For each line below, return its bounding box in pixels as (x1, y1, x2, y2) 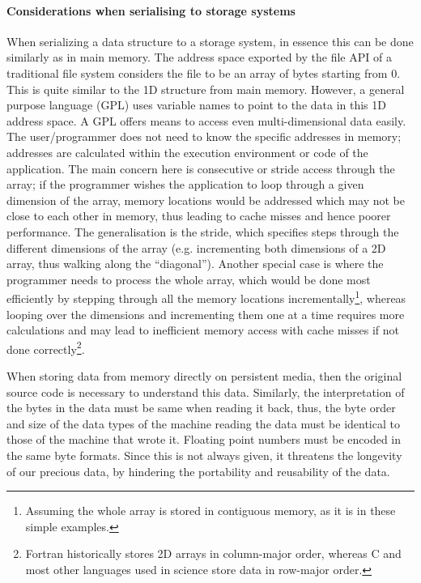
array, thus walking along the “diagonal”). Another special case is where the (6, 255, 384, 272)
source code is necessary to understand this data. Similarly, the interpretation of (6, 383, 405, 400)
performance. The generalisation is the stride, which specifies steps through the (6, 223, 399, 240)
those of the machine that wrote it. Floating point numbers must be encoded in (6, 431, 402, 448)
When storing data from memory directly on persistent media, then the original (6, 367, 402, 384)
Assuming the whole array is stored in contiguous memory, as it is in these (25, 502, 396, 519)
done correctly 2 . (6, 338, 85, 357)
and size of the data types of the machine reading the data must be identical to (6, 415, 400, 432)
